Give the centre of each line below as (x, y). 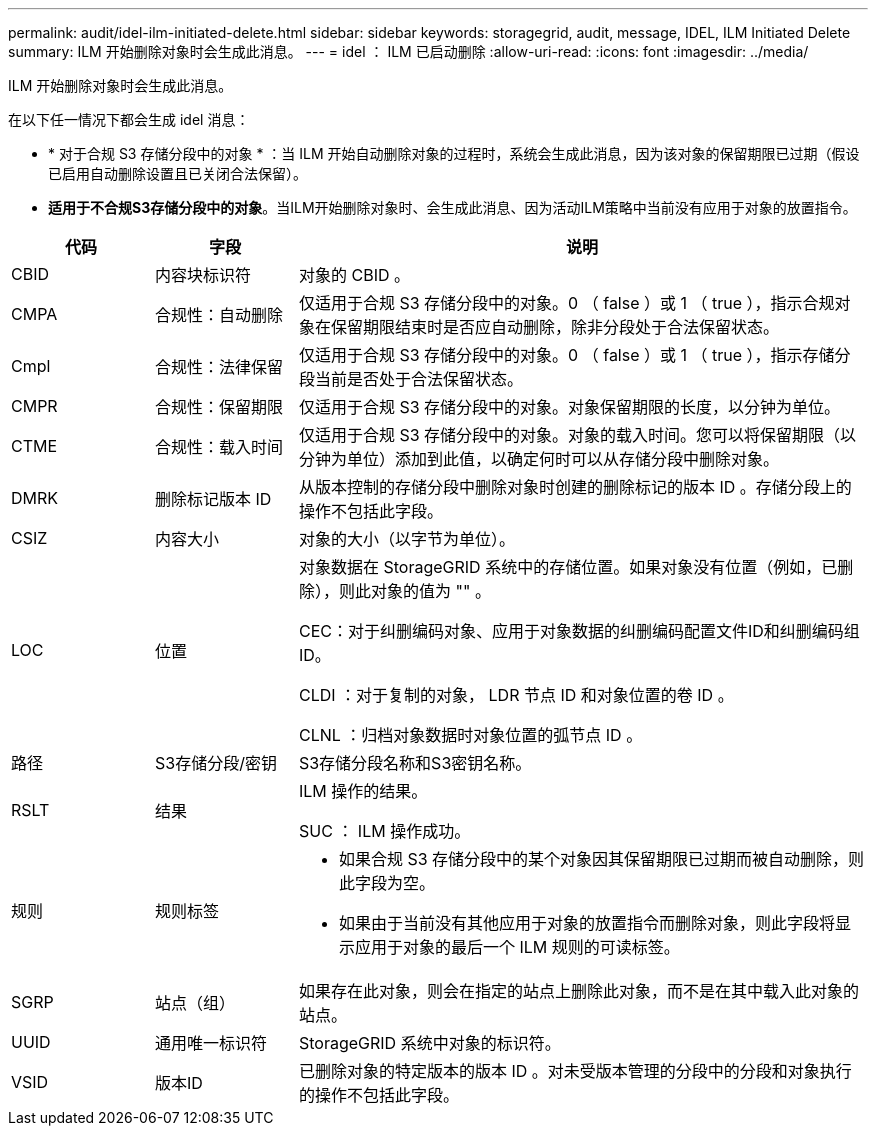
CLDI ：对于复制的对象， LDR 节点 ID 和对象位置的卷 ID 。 (516, 695)
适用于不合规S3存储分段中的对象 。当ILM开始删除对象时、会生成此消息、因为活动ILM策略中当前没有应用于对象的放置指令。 (452, 207)
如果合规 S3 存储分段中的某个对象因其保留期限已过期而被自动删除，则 (601, 859)
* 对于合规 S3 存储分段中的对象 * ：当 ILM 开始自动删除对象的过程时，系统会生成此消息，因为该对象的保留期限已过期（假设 (454, 153)
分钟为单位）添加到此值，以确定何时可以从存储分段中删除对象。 (538, 459)
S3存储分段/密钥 (215, 763)
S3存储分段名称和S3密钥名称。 (415, 763)
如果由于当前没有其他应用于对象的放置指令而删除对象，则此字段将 (586, 923)
